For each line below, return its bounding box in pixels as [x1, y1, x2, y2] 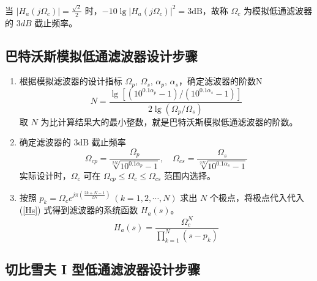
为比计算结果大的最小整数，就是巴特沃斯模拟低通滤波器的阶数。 [40, 115, 298, 128]
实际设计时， [19, 169, 71, 181]
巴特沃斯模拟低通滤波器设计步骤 [5, 46, 198, 65]
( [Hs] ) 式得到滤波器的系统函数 [19, 203, 138, 216]
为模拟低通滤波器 [244, 4, 313, 16]
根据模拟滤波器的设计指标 [19, 75, 122, 87]
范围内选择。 [164, 169, 216, 181]
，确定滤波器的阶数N [178, 75, 263, 87]
